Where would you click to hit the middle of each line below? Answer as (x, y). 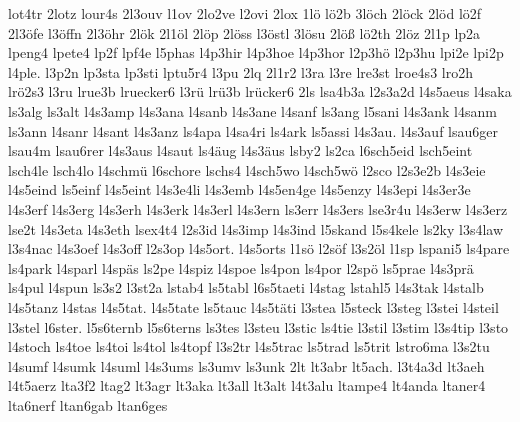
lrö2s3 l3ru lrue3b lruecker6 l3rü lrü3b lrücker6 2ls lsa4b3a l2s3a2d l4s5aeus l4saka (260, 91)
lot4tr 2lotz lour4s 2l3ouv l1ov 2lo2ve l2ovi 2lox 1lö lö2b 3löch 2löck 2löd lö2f (245, 13)
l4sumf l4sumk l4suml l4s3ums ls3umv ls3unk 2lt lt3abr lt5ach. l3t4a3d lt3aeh (246, 365)
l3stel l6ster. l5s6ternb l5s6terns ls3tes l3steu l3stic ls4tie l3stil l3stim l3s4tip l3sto (258, 326)
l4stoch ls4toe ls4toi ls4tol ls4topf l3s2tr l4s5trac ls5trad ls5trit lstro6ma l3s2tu (249, 346)
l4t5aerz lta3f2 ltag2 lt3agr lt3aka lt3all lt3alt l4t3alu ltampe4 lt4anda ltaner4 (247, 385)
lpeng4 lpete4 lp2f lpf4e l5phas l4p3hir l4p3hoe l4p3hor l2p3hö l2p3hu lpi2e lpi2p (256, 52)
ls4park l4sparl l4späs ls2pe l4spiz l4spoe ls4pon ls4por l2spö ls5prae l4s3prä (241, 267)
